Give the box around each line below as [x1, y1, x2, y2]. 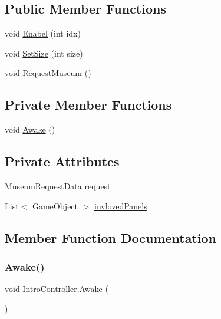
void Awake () [5, 123, 55, 136]
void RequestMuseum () [5, 67, 91, 79]
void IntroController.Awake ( [5, 282, 108, 295]
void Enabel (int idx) [5, 27, 81, 40]
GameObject [32, 199, 78, 212]
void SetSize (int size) [5, 47, 83, 59]
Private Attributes [5, 152, 120, 170]
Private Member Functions [5, 96, 172, 114]
